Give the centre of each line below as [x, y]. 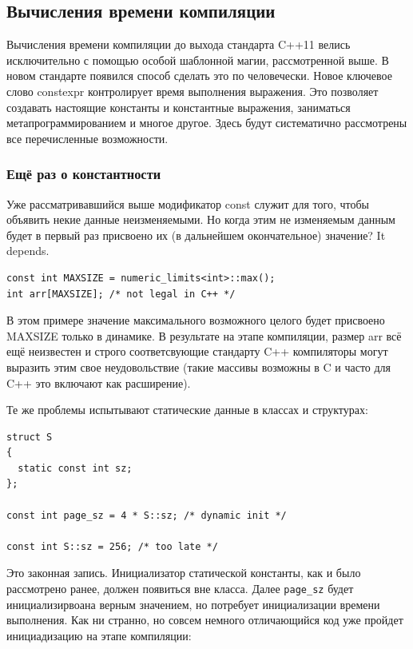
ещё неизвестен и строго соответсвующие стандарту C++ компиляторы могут [197, 351]
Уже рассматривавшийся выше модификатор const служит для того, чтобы [188, 203]
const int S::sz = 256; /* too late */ [112, 546]
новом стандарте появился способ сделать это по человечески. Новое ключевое [199, 76]
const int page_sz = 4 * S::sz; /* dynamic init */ [147, 515]
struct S [30, 437]
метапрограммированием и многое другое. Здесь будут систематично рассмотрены [207, 123]
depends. [28, 251]
